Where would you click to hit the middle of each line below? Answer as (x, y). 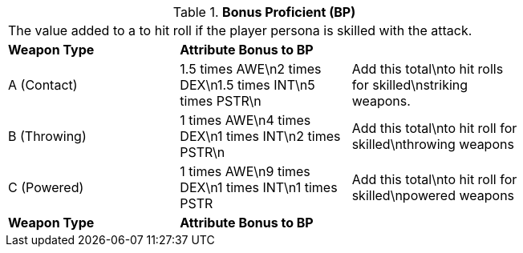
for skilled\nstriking (410, 85)
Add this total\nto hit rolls (428, 69)
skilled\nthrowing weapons (433, 144)
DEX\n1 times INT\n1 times (259, 187)
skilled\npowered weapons (433, 195)
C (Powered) (46, 187)
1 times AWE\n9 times (245, 171)
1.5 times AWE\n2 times (251, 69)
